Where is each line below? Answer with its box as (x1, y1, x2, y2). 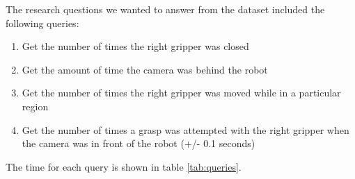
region (22, 99, 49, 113)
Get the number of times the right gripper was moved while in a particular (22, 85, 341, 100)
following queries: (6, 15, 79, 30)
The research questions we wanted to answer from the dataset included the (6, 2, 325, 16)
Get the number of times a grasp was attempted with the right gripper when (22, 122, 349, 137)
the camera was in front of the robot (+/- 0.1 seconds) (22, 136, 255, 151)
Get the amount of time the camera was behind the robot (22, 62, 268, 76)
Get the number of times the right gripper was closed (22, 39, 249, 53)
